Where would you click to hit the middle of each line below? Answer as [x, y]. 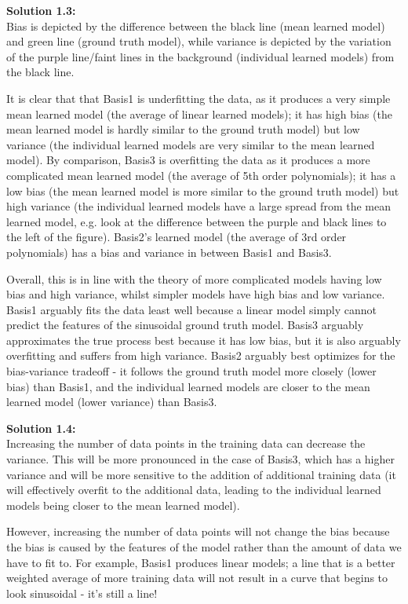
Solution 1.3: [41, 10]
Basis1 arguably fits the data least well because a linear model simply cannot [192, 309]
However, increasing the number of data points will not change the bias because [198, 531]
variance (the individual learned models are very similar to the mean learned [191, 144]
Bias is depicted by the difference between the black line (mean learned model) [196, 26]
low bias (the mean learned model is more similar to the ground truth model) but [203, 190]
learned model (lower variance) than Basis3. [112, 402]
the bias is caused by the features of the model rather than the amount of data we [204, 547]
